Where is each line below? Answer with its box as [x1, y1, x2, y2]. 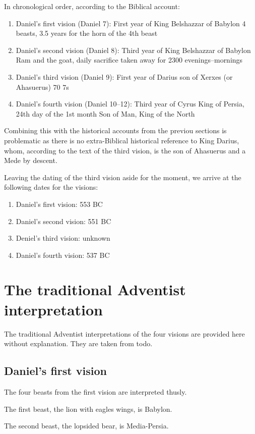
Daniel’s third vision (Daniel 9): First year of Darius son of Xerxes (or [16, 71, 233, 82]
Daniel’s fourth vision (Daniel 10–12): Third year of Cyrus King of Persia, [16, 98, 244, 109]
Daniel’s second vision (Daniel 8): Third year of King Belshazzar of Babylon [16, 44, 251, 55]
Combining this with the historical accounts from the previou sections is [4, 125, 227, 136]
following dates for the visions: [4, 182, 98, 192]
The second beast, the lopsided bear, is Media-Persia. [4, 420, 169, 431]
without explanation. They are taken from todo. [4, 338, 153, 349]
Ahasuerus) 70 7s [16, 81, 69, 92]
